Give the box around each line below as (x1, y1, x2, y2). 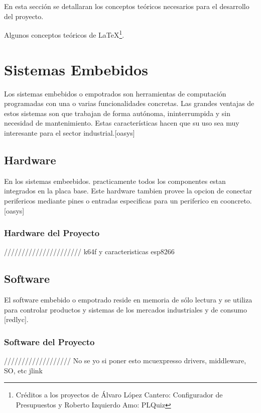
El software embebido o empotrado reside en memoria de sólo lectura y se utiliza (4, 294, 252, 305)
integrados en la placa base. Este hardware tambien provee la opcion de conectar (4, 185, 252, 196)
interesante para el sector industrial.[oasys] (4, 127, 135, 138)
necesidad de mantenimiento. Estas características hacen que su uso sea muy (4, 118, 239, 128)
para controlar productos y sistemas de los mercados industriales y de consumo (4, 304, 247, 315)
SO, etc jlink (4, 365, 43, 375)
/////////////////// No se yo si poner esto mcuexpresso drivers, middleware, (4, 355, 246, 366)
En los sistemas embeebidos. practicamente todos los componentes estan (4, 175, 226, 186)
